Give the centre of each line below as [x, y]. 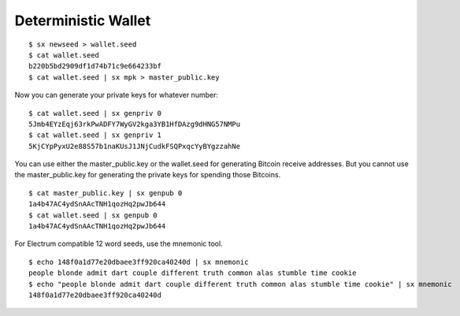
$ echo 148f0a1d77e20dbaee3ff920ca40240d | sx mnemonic [139, 262]
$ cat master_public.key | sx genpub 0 [106, 193]
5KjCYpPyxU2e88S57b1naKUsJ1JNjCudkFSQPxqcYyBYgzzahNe [134, 146]
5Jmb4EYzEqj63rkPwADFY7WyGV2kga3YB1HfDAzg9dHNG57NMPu [134, 124]
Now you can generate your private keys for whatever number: [116, 95]
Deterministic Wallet [83, 20]
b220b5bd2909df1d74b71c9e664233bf [95, 66]
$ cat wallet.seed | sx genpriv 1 [95, 135]
